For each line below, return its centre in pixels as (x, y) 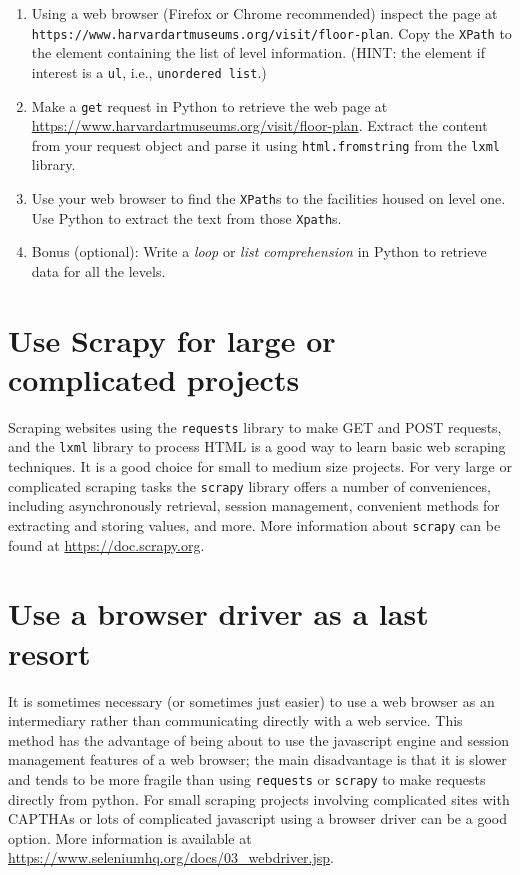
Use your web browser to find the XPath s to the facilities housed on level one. (268, 198)
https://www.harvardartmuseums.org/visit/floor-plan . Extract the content (259, 125)
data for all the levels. (98, 270)
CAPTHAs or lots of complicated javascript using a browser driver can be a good (257, 818)
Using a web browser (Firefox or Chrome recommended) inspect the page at (264, 13)
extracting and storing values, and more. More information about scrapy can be (254, 524)
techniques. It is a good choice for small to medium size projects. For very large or (260, 466)
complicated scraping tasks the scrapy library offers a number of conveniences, (249, 485)
